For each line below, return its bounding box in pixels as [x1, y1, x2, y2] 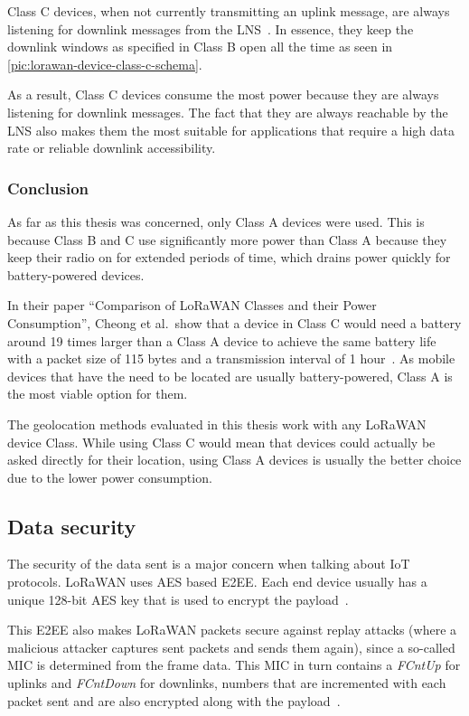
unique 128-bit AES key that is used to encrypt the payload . [7, 589, 349, 608]
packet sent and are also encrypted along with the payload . [7, 691, 341, 710]
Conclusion [7, 176, 89, 199]
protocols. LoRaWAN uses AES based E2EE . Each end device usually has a [7, 572, 427, 591]
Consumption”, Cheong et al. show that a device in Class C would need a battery [7, 313, 462, 332]
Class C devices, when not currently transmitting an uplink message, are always [7, 2, 450, 20]
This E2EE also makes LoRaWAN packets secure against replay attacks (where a [7, 620, 457, 639]
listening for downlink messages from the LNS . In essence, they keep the [7, 19, 414, 38]
